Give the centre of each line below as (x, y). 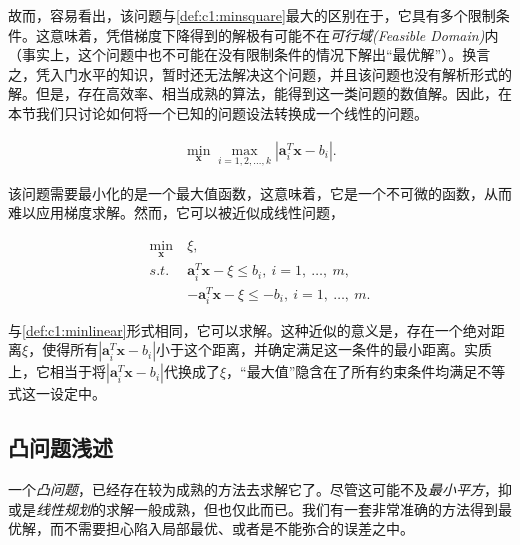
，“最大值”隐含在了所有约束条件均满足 (352, 371)
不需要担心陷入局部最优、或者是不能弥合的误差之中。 (238, 528)
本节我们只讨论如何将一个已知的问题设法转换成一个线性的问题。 (218, 112)
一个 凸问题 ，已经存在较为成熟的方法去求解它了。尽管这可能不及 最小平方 (246, 489)
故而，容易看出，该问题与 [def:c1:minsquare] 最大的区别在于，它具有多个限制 (252, 15)
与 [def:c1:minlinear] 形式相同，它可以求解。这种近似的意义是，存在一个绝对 (249, 329)
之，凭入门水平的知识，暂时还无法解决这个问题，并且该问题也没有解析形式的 (260, 73)
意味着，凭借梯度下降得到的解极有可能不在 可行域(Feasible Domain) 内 (274, 34)
